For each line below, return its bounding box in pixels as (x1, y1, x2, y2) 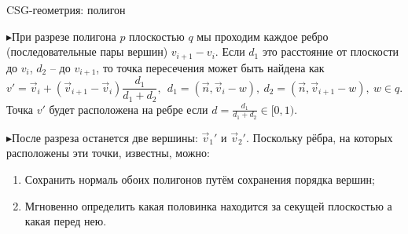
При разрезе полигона (12, 27, 116, 44)
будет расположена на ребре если (49, 101, 208, 117)
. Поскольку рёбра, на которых (245, 129, 393, 145)
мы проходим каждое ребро (197, 27, 329, 44)
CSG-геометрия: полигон (6, 2, 126, 17)
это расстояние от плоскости (262, 43, 399, 60)
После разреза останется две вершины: (12, 129, 198, 145)
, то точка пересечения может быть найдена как (96, 59, 325, 75)
